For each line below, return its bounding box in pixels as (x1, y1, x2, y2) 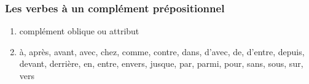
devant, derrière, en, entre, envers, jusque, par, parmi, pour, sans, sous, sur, (19, 57, 303, 70)
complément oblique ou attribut (19, 25, 139, 37)
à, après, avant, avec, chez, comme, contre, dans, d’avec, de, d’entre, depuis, (19, 45, 305, 58)
